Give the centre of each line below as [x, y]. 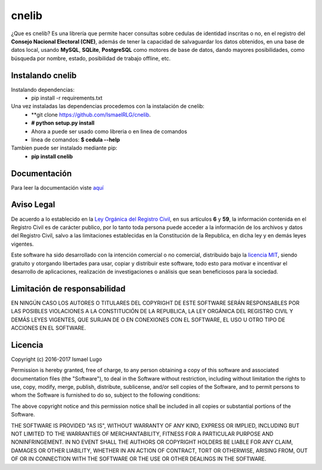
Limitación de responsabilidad [68, 288]
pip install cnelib [52, 156]
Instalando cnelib [44, 75]
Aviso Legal [33, 205]
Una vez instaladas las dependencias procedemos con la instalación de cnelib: [108, 106]
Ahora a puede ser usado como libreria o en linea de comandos [109, 131]
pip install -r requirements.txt [67, 98]
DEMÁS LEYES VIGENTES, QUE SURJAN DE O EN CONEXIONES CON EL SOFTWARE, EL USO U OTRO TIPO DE [148, 320]
